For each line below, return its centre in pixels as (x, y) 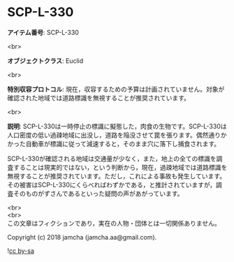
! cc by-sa (21, 250)
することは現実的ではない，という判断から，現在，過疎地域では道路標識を (120, 167)
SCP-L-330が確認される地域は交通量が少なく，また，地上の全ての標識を (112, 159)
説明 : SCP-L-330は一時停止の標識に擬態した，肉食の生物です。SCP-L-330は (117, 126)
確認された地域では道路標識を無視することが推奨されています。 (99, 98)
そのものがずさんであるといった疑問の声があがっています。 (98, 194)
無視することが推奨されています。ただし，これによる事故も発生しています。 (116, 176)
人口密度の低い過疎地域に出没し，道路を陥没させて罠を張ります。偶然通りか (117, 135)
